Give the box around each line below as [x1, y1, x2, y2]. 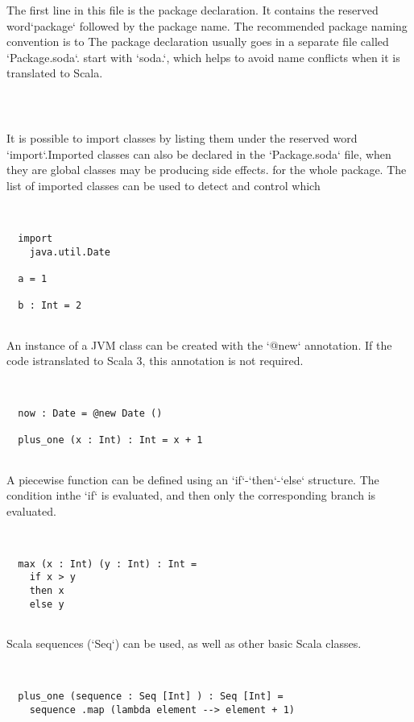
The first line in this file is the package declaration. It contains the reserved [6, 2, 379, 18]
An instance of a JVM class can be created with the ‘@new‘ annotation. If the [6, 336, 392, 353]
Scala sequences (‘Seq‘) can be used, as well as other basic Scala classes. [6, 635, 362, 652]
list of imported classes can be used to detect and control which [6, 177, 321, 194]
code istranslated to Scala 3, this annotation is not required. [6, 352, 304, 369]
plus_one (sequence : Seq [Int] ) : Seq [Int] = [18, 690, 284, 702]
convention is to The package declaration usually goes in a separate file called [6, 33, 389, 50]
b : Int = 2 [18, 300, 82, 312]
